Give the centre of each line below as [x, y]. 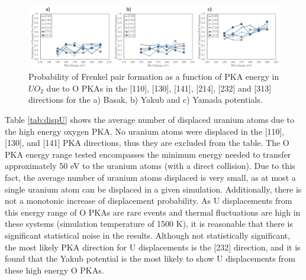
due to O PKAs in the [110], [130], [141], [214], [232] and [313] [159, 88]
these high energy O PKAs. [54, 270]
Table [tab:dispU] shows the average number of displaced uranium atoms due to [149, 120]
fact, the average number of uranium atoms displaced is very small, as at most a [150, 177]
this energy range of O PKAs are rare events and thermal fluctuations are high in [153, 212]
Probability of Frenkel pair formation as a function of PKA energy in [154, 76]
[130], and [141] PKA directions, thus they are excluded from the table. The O [147, 143]
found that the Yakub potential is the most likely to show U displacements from [150, 258]
